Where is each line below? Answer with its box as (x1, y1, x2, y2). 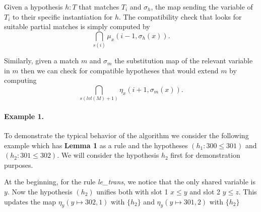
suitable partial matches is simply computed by (4, 21, 150, 32)
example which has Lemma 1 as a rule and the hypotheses (4, 140, 188, 150)
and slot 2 (189, 186, 221, 196)
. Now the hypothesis (7, 186, 73, 196)
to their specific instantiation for (13, 11, 113, 22)
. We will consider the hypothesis (57, 150, 159, 160)
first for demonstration (170, 150, 240, 160)
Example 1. (4, 111, 44, 121)
